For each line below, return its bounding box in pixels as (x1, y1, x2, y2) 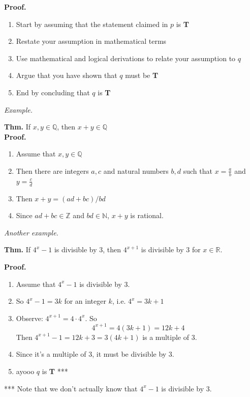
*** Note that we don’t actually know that (4, 383, 138, 393)
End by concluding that (16, 87, 90, 97)
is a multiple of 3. (142, 331, 197, 342)
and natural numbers (103, 165, 169, 176)
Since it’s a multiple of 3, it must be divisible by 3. (16, 349, 174, 359)
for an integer (64, 296, 106, 306)
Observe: (16, 312, 43, 323)
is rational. (130, 210, 164, 221)
